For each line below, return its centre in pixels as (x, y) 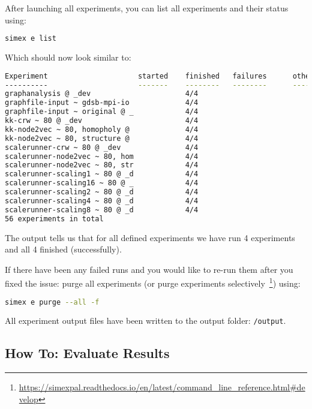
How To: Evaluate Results (87, 353)
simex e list (31, 39)
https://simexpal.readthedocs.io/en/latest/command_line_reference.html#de (162, 387)
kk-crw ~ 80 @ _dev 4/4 (102, 121)
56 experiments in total (54, 219)
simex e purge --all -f (52, 302)
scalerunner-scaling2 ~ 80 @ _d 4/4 (102, 192)
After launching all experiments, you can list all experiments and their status (147, 8)
